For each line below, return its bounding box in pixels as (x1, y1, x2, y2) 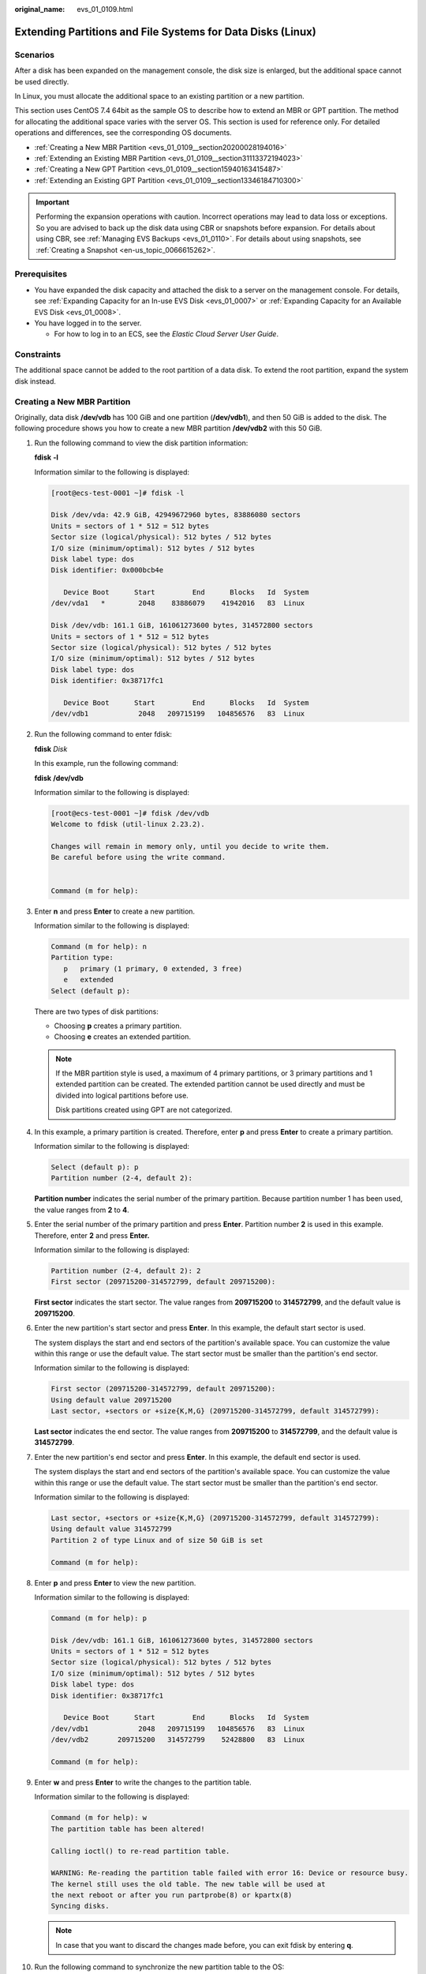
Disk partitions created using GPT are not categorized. (55, 1105, 233, 1115)
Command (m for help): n (50, 942, 148, 951)
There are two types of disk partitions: (34, 1007, 159, 1016)
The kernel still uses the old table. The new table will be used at (50, 1879, 326, 1889)
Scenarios (14, 49, 55, 60)
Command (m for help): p (50, 1613, 148, 1623)
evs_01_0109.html (77, 5, 133, 13)
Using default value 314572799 (50, 1525, 173, 1533)
